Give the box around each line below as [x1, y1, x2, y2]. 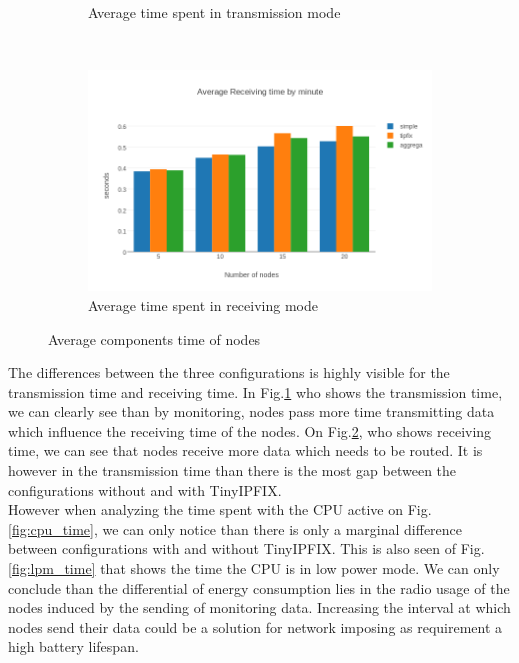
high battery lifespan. [8, 636, 139, 657]
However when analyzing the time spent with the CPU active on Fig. [8, 499, 432, 520]
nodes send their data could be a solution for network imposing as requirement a [8, 616, 503, 637]
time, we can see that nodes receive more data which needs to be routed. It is [8, 440, 483, 461]
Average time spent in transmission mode [88, 2, 341, 22]
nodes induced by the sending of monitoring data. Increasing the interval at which [8, 597, 511, 618]
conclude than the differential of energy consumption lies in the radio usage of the [8, 577, 510, 598]
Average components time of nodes [48, 328, 261, 349]
